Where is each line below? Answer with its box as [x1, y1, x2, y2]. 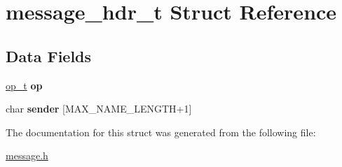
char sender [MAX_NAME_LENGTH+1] [6, 101, 192, 116]
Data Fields [6, 45, 92, 66]
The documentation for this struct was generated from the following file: [6, 124, 316, 139]
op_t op [6, 78, 43, 92]
